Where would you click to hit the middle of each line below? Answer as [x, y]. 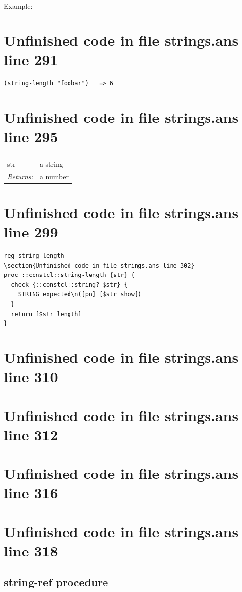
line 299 [31, 232]
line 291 [31, 59]
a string [51, 164]
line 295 [31, 136]
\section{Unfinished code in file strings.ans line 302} [99, 265]
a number [54, 176]
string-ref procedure [56, 582]
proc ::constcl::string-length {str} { [69, 275]
